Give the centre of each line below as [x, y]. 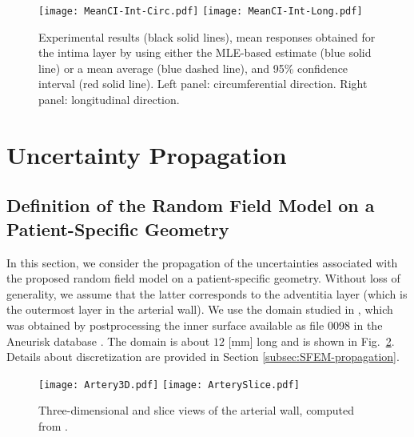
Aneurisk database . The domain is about [108, 341]
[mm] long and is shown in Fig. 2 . [311, 341]
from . [54, 426]
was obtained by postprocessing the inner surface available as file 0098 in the [195, 325]
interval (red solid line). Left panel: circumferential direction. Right [203, 84]
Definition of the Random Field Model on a [191, 205]
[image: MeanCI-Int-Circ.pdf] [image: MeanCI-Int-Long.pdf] [201, 11]
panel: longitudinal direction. [109, 100]
